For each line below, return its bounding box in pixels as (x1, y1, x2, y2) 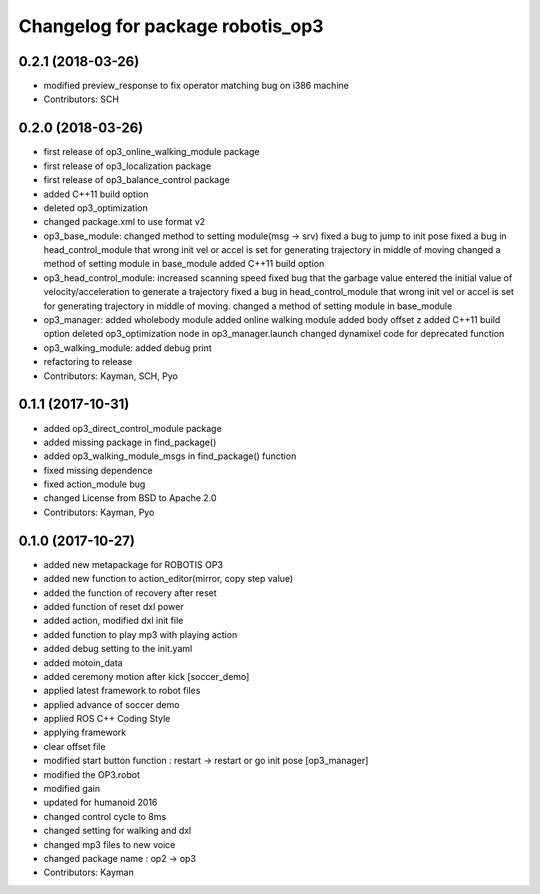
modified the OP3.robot (43, 768, 140, 780)
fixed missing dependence (43, 464, 154, 476)
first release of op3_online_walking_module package (43, 146, 260, 158)
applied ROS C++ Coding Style (43, 713, 171, 725)
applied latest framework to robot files (43, 685, 201, 697)
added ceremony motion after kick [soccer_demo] (43, 670, 250, 682)
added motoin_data (43, 656, 124, 669)
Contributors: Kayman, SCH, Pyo (43, 370, 179, 382)
